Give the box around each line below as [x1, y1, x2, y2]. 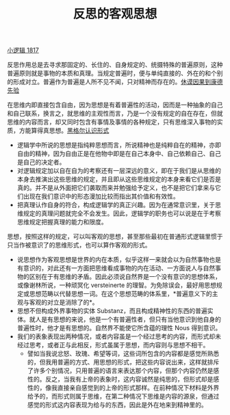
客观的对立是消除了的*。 [29, 298, 99, 306]
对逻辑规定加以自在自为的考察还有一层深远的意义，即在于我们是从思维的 [16, 167, 221, 175]
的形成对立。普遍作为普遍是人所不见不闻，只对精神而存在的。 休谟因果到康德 [7, 78, 223, 86]
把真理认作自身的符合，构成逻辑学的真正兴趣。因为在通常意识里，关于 [16, 201, 216, 209]
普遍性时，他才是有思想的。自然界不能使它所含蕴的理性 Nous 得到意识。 [16, 324, 222, 332]
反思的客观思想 [73, 6, 157, 22]
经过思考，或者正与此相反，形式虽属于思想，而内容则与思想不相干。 [16, 341, 209, 349]
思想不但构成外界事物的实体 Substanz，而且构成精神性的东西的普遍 [16, 307, 207, 315]
